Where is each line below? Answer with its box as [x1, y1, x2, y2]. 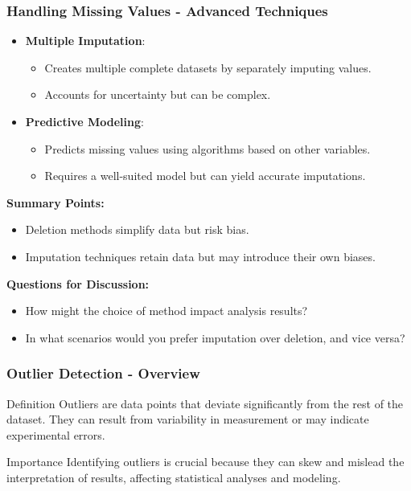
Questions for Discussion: [6, 275, 150, 292]
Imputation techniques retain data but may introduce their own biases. [25, 248, 376, 264]
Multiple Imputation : [25, 32, 146, 49]
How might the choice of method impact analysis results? [25, 302, 308, 319]
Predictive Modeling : [25, 113, 144, 129]
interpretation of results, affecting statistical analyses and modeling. [6, 468, 341, 485]
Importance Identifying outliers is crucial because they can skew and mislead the [6, 453, 405, 470]
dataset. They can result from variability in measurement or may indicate [6, 411, 369, 428]
